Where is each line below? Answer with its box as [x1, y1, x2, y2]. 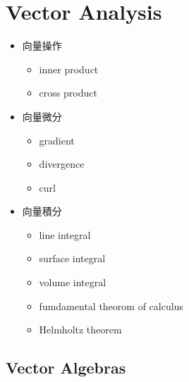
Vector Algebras [6, 357, 126, 378]
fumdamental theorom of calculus [39, 298, 183, 313]
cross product [39, 85, 97, 100]
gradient [39, 133, 75, 147]
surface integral [39, 251, 106, 266]
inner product [39, 61, 99, 76]
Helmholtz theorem [39, 322, 122, 337]
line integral [39, 227, 91, 242]
